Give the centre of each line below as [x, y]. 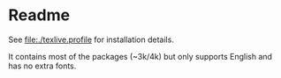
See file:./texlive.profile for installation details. [91, 39]
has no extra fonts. [42, 66]
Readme [39, 15]
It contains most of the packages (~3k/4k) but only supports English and [140, 56]
